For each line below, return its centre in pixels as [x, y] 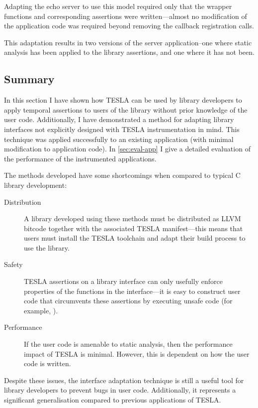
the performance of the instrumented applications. [80, 158]
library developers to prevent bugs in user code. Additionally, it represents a [120, 390]
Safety [13, 264]
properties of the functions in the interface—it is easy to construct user [132, 291]
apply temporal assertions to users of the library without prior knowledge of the [126, 109]
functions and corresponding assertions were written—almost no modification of [126, 16]
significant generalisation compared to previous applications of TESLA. [113, 400]
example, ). [41, 310]
